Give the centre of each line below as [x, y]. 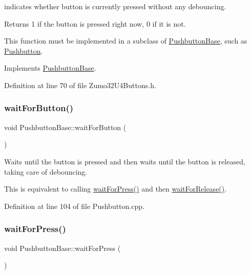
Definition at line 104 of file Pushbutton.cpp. [74, 206]
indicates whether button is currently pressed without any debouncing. [115, 6]
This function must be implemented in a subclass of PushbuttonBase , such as [126, 41]
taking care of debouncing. [46, 171]
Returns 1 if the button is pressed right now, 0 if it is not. [95, 23]
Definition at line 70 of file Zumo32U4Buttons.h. [80, 85]
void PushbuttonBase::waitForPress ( [62, 248]
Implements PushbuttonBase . [50, 68]
